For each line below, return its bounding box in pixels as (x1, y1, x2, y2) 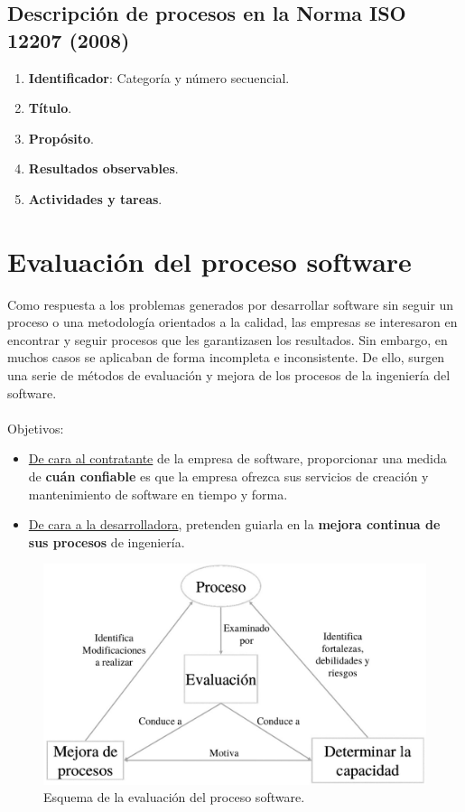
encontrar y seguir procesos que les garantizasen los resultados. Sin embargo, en (7, 330, 448, 349)
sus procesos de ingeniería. (28, 532, 185, 551)
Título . (28, 98, 72, 117)
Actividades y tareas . (28, 189, 163, 208)
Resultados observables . (28, 159, 179, 178)
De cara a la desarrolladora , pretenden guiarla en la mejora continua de (28, 515, 441, 534)
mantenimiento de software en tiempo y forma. (28, 484, 288, 503)
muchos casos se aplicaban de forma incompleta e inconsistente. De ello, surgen (7, 348, 445, 367)
